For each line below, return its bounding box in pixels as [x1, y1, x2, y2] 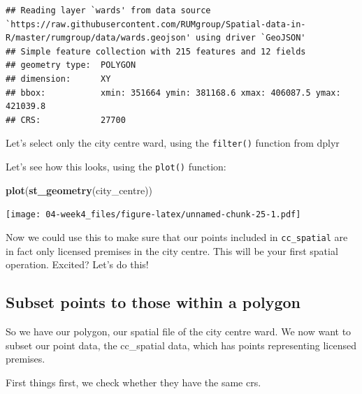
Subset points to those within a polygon [6, 291, 301, 313]
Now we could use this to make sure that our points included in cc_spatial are [6, 229, 348, 244]
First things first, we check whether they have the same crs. [6, 374, 261, 389]
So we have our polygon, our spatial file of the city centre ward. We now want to [6, 323, 352, 338]
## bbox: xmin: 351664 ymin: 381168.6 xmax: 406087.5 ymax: [6, 87, 341, 98]
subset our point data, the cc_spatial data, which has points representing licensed [6, 337, 356, 352]
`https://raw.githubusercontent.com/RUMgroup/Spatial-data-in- [6, 19, 306, 29]
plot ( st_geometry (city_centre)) [6, 182, 153, 197]
